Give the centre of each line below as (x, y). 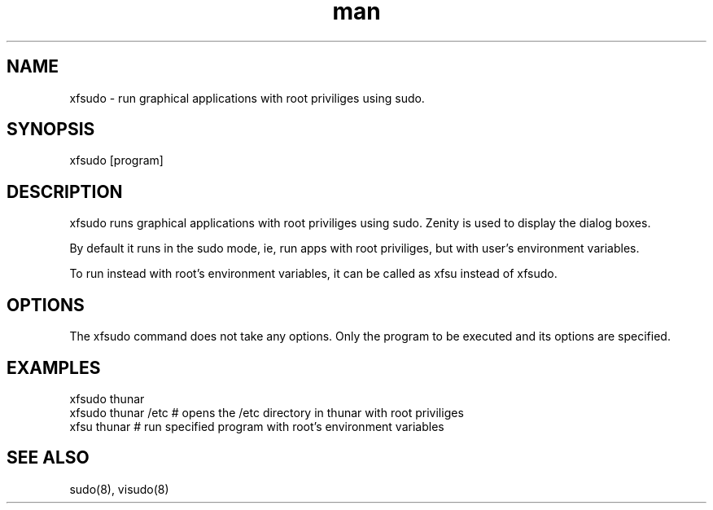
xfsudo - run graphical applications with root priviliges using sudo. (247, 98)
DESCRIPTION (65, 191)
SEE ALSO (48, 458)
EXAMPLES (54, 367)
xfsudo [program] (116, 160)
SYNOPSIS (51, 130)
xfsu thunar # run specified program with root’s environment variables (257, 426)
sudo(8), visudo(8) (119, 489)
